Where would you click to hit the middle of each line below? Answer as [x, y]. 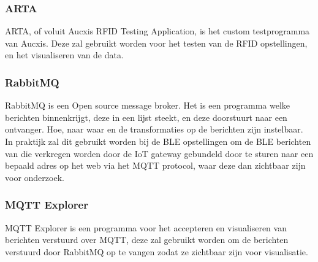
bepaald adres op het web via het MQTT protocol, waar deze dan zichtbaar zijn [155, 165]
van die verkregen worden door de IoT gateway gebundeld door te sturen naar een [159, 153]
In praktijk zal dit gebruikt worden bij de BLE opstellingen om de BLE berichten [158, 141]
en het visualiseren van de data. [64, 55]
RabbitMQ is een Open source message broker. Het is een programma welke [148, 105]
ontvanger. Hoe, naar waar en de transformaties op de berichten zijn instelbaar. [154, 129]
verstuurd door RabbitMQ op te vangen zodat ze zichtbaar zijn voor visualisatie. [157, 251]
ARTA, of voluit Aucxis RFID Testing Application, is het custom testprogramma [157, 31]
